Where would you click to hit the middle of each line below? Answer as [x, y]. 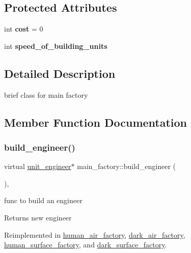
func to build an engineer [43, 200]
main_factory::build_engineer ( [127, 166]
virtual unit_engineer [38, 166]
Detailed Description [60, 73]
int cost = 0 [24, 29]
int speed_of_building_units [56, 46]
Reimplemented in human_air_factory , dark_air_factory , [95, 234]
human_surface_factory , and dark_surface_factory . [86, 245]
